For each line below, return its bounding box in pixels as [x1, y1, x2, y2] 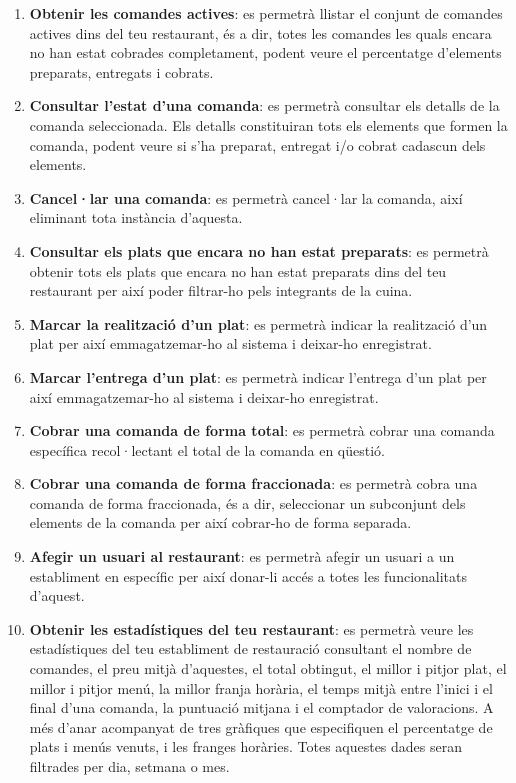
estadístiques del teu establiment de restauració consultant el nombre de [29, 638, 472, 659]
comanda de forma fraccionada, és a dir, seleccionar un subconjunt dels [29, 492, 466, 513]
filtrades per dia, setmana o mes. [29, 756, 230, 776]
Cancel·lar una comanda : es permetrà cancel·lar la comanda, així [29, 187, 463, 208]
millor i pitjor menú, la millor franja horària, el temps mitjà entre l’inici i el [29, 677, 493, 698]
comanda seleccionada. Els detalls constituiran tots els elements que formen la [29, 114, 508, 135]
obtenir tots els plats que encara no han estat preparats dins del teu [29, 260, 447, 281]
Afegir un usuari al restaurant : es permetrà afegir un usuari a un [29, 546, 455, 567]
